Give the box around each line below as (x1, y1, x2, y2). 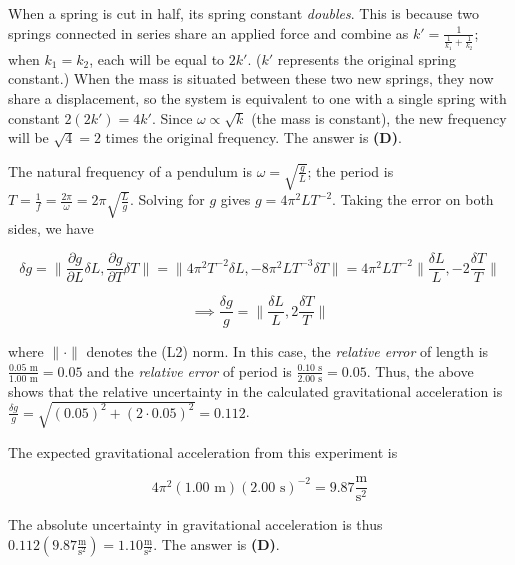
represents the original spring (277, 48, 456, 69)
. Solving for (130, 189, 205, 210)
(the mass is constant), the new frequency (251, 107, 507, 128)
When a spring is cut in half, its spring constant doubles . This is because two (8, 3, 479, 23)
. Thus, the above (366, 360, 474, 381)
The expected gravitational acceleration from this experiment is (8, 441, 398, 462)
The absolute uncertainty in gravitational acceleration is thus (8, 514, 383, 535)
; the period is (307, 160, 394, 181)
